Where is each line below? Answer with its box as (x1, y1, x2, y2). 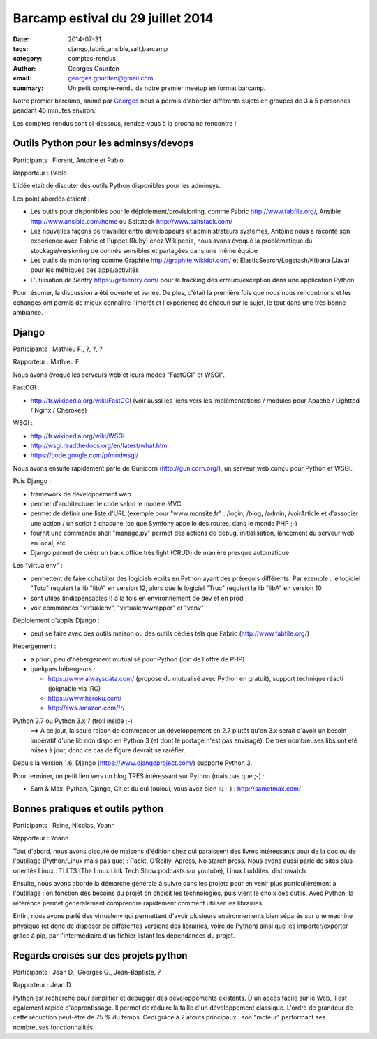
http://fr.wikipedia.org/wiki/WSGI (30, 431, 125, 440)
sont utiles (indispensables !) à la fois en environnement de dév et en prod (30, 594, 244, 602)
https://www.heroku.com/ (47, 694, 122, 703)
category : (13, 55, 43, 63)
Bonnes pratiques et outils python (13, 803, 164, 815)
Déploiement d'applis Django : (13, 616, 100, 625)
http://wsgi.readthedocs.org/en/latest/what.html (30, 441, 169, 450)
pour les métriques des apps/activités (30, 266, 140, 274)
